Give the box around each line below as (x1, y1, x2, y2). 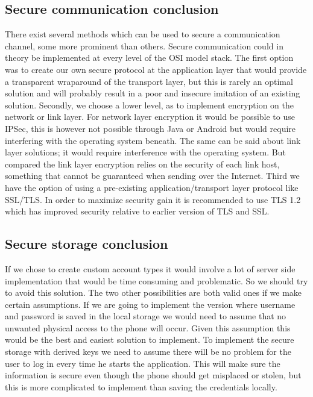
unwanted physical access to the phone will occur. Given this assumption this (5, 321, 291, 334)
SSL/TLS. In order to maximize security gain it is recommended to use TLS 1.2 (5, 193, 301, 205)
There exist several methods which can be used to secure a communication (5, 28, 280, 40)
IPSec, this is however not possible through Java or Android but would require (5, 122, 296, 134)
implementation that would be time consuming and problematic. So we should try (5, 274, 308, 287)
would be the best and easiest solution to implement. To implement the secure (5, 333, 294, 346)
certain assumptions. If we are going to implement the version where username (5, 298, 296, 310)
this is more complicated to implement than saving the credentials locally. (5, 380, 277, 393)
